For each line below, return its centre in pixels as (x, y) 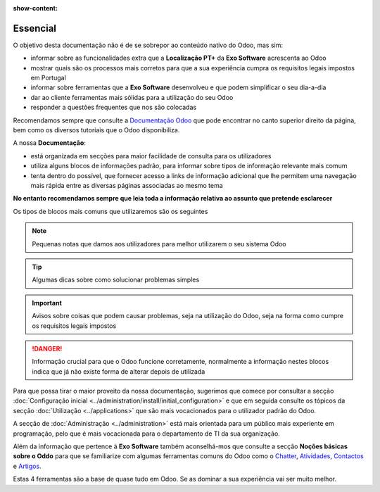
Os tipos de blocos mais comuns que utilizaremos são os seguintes (110, 211)
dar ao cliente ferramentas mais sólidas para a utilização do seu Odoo (132, 97)
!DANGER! (47, 348)
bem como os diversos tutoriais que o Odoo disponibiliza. (96, 130)
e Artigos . (27, 466)
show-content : (35, 8)
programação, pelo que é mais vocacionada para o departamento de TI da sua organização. (147, 434)
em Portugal (48, 78)
